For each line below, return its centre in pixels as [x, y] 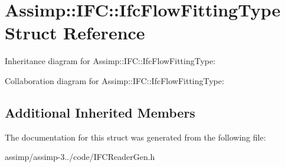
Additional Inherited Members [100, 112]
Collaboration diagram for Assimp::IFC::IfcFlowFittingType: [114, 80]
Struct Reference [75, 33]
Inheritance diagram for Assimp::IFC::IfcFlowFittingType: [110, 61]
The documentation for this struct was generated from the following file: [135, 137]
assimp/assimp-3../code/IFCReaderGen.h [80, 157]
